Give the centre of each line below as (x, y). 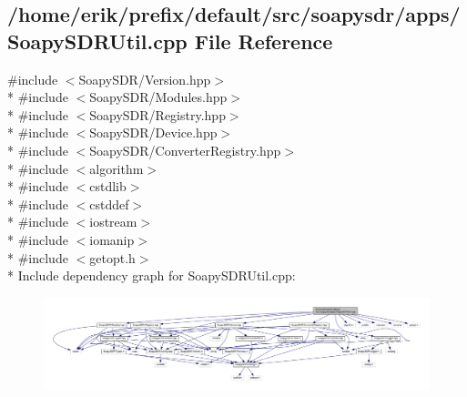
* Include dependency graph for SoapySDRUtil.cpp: (152, 275)
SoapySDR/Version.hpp (145, 79)
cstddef (109, 204)
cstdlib (108, 186)
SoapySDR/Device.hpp (153, 132)
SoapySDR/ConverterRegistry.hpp (185, 150)
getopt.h (112, 257)
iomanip (112, 239)
